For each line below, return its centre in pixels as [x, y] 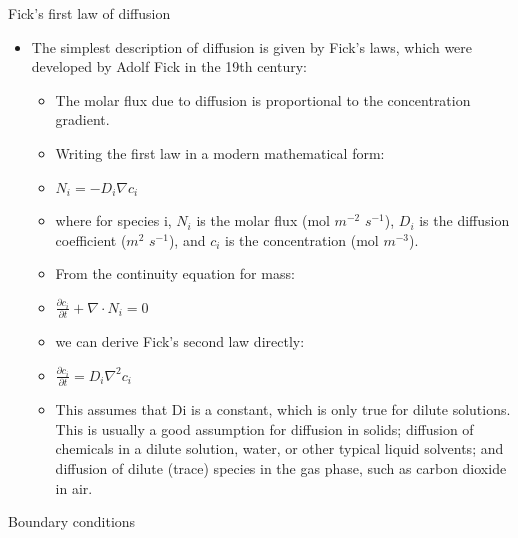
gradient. [82, 119]
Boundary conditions [72, 521]
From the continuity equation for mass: [175, 273]
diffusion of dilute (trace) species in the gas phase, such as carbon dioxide [281, 467]
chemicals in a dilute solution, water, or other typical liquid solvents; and [279, 448]
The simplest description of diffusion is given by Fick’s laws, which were [252, 46]
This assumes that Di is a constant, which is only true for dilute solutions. [283, 409]
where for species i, [113, 220]
